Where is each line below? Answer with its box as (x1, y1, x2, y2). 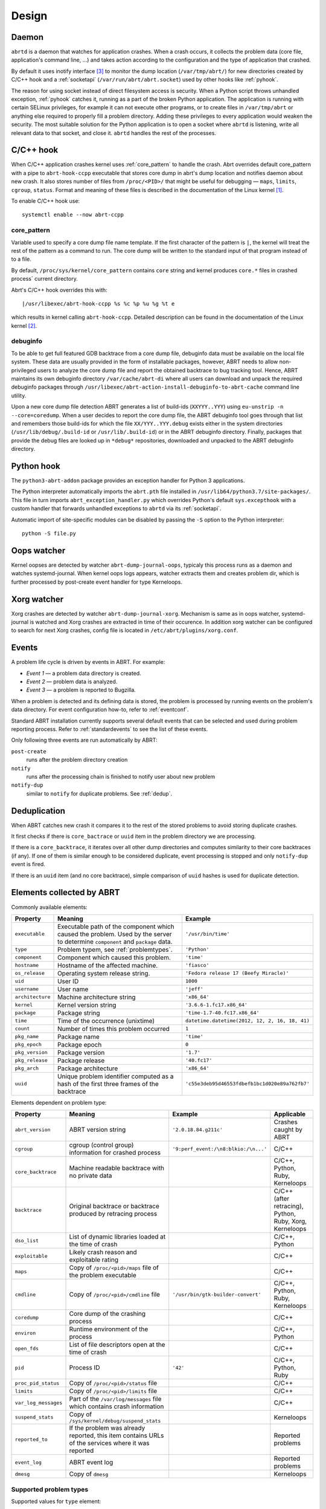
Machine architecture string (57, 993, 136, 1001)
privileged (11, 366, 36, 374)
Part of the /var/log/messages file (69, 1395, 162, 1403)
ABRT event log (69, 1458, 113, 1467)
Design (11, 9, 48, 22)
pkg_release (14, 1057, 48, 1064)
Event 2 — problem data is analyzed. (26, 678, 118, 685)
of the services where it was (69, 1439, 150, 1447)
